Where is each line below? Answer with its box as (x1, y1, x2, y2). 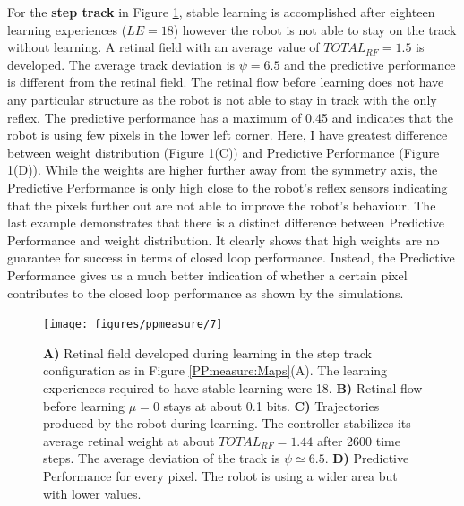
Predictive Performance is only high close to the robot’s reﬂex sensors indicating (7, 177, 448, 196)
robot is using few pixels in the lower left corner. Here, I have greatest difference (7, 125, 448, 144)
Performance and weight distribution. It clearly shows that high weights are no (7, 230, 440, 249)
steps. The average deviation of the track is (43, 449, 280, 467)
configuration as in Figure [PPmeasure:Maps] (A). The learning (43, 361, 388, 380)
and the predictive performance (284, 55, 456, 73)
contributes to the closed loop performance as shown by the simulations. (7, 283, 404, 302)
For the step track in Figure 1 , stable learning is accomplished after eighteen (7, 3, 435, 21)
